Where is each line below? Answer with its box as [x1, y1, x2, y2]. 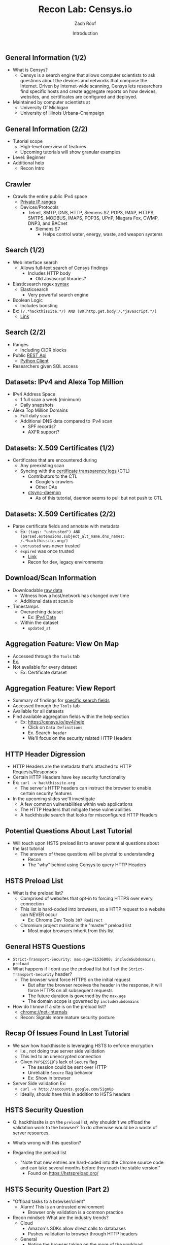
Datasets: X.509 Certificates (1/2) [5, 443, 115, 452]
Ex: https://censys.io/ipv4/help [20, 719, 85, 725]
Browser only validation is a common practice [27, 1209, 123, 1216]
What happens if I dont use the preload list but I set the [12, 966, 128, 972]
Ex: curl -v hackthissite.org [12, 779, 75, 785]
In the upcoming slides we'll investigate [12, 796, 95, 802]
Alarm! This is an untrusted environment [20, 1204, 104, 1210]
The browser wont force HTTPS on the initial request [20, 976, 130, 982]
